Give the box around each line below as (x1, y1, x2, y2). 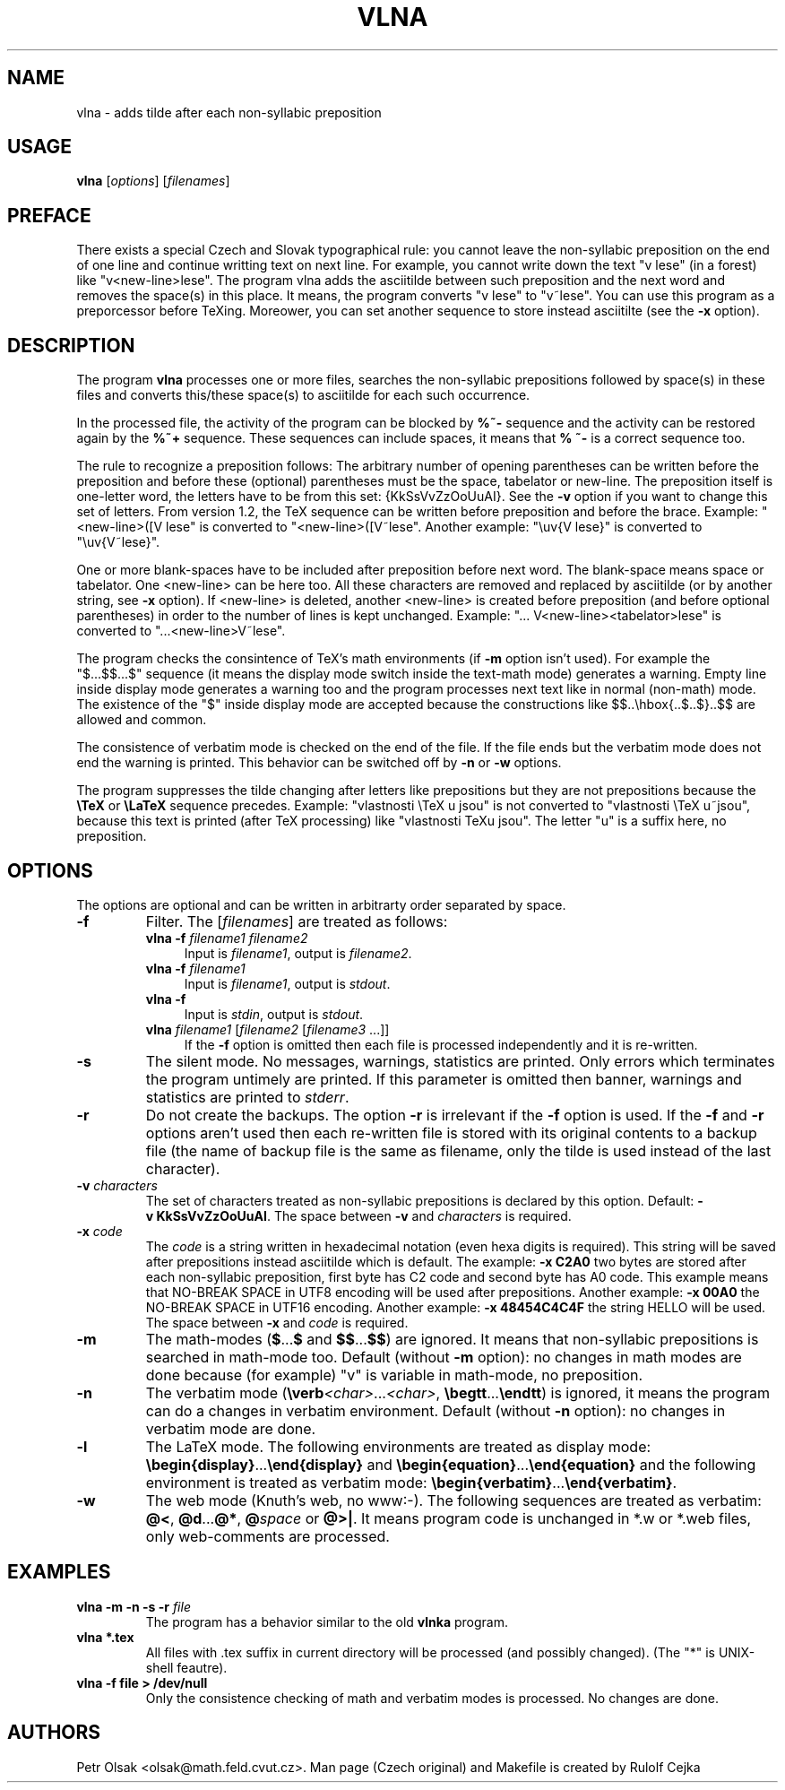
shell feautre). (145, 1659, 228, 1675)
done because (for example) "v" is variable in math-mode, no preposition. (145, 1365, 643, 1384)
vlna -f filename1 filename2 (145, 930, 308, 946)
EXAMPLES (7, 1561, 111, 1584)
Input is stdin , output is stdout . (184, 1006, 364, 1022)
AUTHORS (7, 1721, 101, 1744)
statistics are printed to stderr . (145, 1087, 349, 1106)
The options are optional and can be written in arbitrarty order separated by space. (76, 896, 566, 912)
